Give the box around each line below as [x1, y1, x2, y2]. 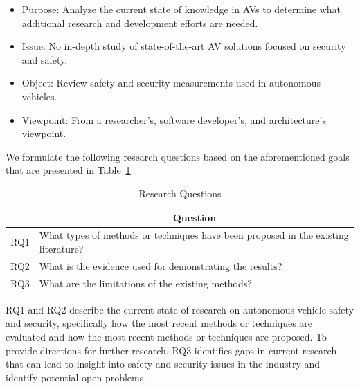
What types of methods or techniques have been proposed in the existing [39, 228, 349, 242]
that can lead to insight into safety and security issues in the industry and [6, 356, 321, 371]
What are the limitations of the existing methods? [39, 275, 252, 290]
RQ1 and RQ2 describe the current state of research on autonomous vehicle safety [6, 302, 354, 316]
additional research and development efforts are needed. [21, 15, 258, 30]
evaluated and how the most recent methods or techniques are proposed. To [6, 329, 327, 343]
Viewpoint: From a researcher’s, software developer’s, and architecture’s [21, 112, 326, 127]
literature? [39, 241, 84, 255]
